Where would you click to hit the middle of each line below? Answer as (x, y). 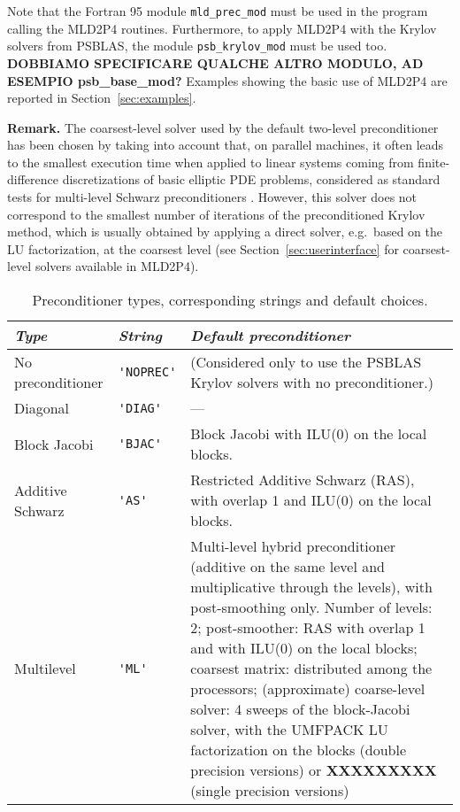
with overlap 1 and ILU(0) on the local (311, 500)
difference (33, 179)
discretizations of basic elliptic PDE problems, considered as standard (251, 179)
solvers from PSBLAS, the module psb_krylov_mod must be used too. (197, 46)
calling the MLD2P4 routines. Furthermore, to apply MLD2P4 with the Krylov (222, 28)
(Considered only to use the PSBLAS (306, 362)
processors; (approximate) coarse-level (308, 689)
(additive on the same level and (287, 567)
